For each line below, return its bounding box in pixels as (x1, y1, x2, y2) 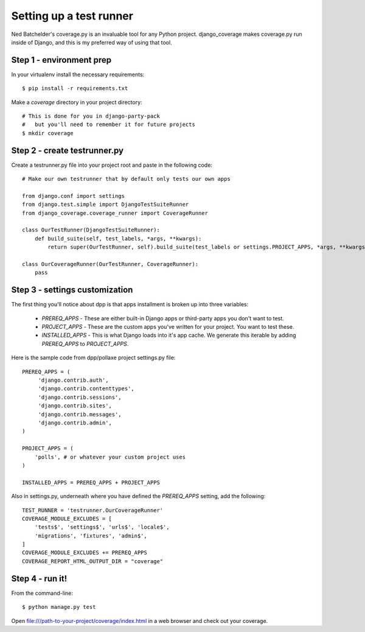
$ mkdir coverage (22, 130, 74, 136)
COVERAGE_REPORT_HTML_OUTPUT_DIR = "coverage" (22, 558, 164, 564)
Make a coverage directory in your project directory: (11, 98, 142, 106)
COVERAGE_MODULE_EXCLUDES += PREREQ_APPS (22, 549, 147, 557)
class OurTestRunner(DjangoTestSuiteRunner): (22, 226, 161, 234)
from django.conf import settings (22, 192, 125, 199)
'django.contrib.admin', (38, 419, 113, 426)
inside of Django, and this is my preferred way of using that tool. (11, 38, 173, 46)
